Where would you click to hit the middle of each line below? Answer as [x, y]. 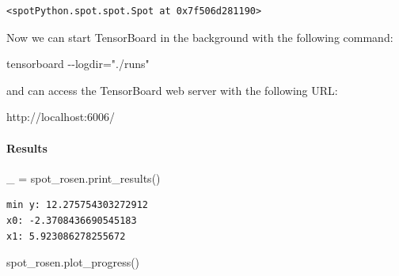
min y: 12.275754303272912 [77, 205]
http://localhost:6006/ [61, 117]
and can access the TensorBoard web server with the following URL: [172, 90]
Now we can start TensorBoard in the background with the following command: [200, 37]
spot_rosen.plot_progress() [73, 262]
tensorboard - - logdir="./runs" [78, 64]
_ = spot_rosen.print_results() [84, 178]
